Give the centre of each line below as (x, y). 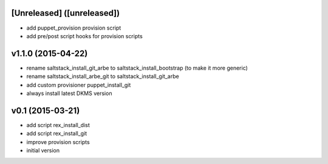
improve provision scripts (58, 142)
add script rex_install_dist (58, 125)
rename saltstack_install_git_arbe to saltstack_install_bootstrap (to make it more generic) (137, 68)
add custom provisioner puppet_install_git (79, 85)
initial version (43, 151)
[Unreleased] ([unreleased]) (66, 13)
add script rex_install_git (57, 134)
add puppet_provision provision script (74, 28)
